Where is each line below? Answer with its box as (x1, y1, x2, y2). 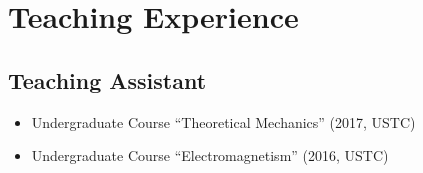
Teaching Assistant (8, 64, 207, 95)
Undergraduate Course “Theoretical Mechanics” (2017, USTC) (31, 111, 416, 132)
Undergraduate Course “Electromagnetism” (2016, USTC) (31, 145, 389, 166)
